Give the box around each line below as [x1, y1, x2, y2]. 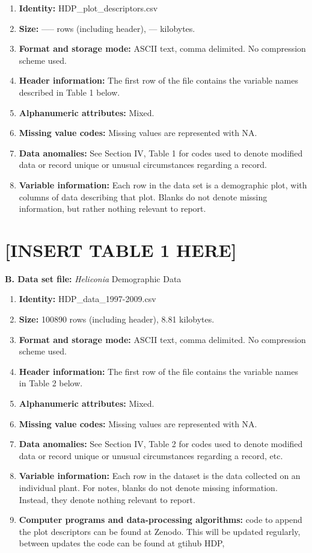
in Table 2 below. [19, 377, 83, 389]
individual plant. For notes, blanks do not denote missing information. [19, 481, 278, 493]
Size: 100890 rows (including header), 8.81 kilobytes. [19, 313, 215, 326]
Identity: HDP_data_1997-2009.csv [19, 292, 156, 305]
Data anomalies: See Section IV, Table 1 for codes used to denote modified [19, 146, 303, 159]
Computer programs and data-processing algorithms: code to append [19, 513, 302, 526]
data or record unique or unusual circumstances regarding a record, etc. [19, 449, 283, 462]
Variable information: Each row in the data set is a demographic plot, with [19, 178, 307, 191]
